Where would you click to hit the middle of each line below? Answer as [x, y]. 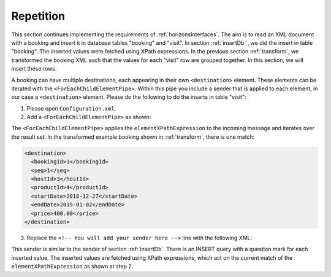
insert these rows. [34, 69]
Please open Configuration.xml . [71, 108]
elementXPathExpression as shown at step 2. [72, 267]
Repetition [38, 16]
